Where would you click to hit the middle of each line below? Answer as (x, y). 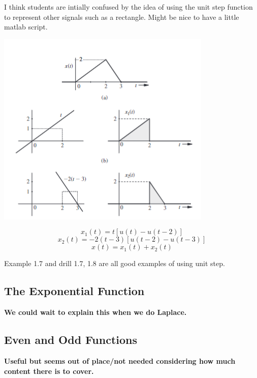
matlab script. (26, 27)
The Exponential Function (74, 291)
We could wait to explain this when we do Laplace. (95, 312)
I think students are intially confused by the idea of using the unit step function (128, 7)
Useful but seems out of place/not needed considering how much (120, 360)
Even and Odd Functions (71, 340)
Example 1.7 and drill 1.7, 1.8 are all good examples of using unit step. (115, 263)
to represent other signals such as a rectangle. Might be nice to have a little (122, 17)
